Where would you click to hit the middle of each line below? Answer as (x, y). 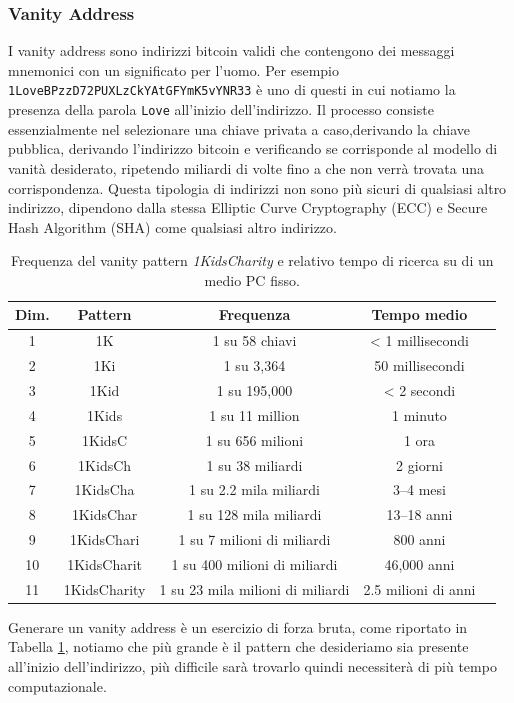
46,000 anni (419, 563)
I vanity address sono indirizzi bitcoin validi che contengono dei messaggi (231, 50)
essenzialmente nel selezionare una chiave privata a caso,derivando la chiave (239, 128)
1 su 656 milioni (254, 439)
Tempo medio (419, 314)
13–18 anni (419, 514)
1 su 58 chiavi (254, 340)
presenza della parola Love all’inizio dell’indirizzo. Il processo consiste (221, 109)
